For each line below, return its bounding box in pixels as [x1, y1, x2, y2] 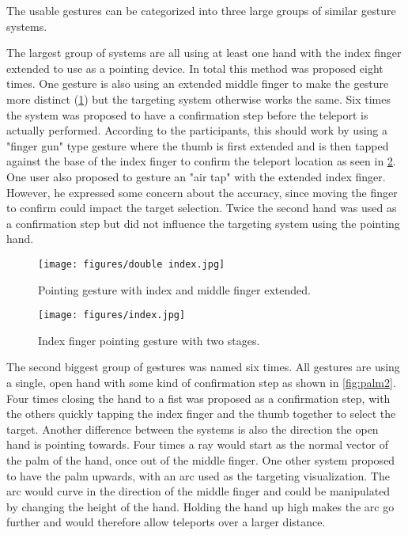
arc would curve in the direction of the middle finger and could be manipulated [6, 483, 391, 499]
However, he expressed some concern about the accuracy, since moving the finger [6, 184, 398, 200]
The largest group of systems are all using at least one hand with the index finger [6, 44, 402, 61]
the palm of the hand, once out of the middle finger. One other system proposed [6, 451, 395, 468]
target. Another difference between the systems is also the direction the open [6, 420, 379, 437]
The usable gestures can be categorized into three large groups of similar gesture [6, 2, 396, 18]
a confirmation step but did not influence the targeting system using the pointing [6, 214, 400, 231]
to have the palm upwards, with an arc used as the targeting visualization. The [6, 467, 390, 484]
